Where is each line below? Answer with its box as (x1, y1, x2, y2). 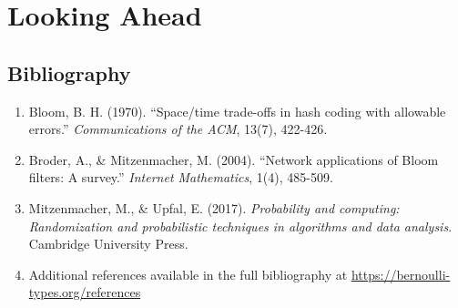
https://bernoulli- (351, 264, 451, 283)
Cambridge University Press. (28, 234, 188, 253)
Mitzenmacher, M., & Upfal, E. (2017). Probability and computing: (28, 198, 400, 217)
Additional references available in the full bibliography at (28, 264, 348, 283)
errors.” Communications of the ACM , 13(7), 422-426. (28, 119, 328, 139)
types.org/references (28, 282, 141, 302)
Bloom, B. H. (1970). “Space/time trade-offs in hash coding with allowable (28, 101, 446, 120)
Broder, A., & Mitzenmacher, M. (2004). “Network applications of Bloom (28, 149, 439, 169)
